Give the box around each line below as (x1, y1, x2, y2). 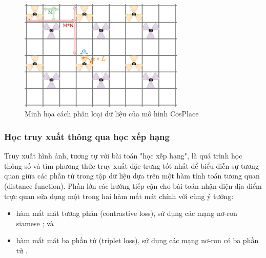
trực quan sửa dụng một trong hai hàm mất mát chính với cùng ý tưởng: (4, 190, 234, 201)
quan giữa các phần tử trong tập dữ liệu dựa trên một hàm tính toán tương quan (4, 170, 260, 181)
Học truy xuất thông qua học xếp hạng (4, 130, 170, 143)
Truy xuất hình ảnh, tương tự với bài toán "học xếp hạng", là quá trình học (4, 150, 242, 161)
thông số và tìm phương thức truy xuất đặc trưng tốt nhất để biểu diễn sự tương (4, 160, 259, 171)
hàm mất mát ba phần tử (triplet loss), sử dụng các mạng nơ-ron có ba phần (16, 235, 259, 246)
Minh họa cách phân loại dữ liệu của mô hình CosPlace (25, 108, 199, 119)
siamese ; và (16, 217, 54, 228)
